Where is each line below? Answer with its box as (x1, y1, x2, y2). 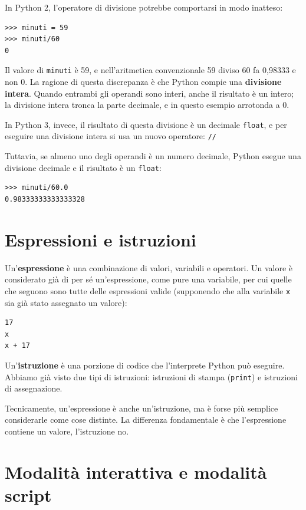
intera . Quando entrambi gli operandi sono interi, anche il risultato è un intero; (5, 87, 294, 99)
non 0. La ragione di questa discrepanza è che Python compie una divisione (5, 75, 282, 88)
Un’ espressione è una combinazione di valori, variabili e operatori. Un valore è (5, 261, 292, 274)
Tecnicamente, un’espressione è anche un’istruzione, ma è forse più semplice (5, 402, 278, 414)
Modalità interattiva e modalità (5, 459, 267, 483)
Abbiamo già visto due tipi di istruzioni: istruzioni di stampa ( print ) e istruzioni (5, 370, 298, 383)
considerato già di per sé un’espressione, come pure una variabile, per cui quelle (5, 273, 292, 285)
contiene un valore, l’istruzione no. (5, 425, 129, 437)
